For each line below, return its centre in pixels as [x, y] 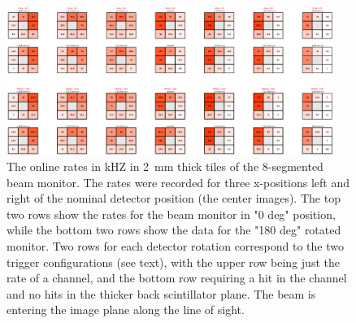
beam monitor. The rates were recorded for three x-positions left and [178, 182]
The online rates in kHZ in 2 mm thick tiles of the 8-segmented [165, 166]
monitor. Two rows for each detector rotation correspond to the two [175, 246]
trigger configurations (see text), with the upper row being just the [173, 262]
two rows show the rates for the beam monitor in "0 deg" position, [171, 214]
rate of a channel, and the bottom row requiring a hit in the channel [177, 278]
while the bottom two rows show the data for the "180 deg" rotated [174, 230]
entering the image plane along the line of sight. [126, 310]
